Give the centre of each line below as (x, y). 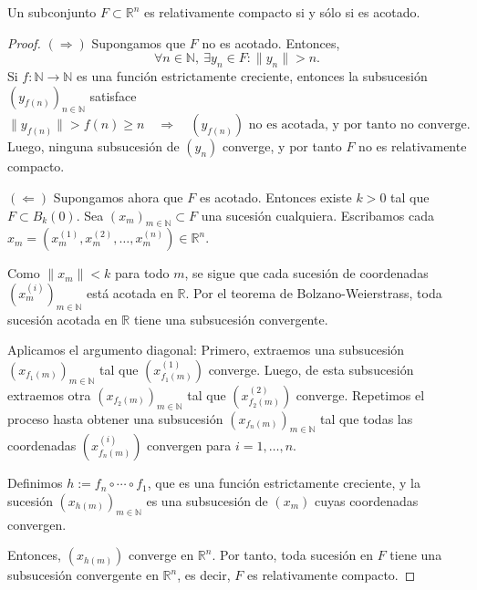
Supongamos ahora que (118, 197)
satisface (113, 95)
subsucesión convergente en (83, 575)
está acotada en (130, 292)
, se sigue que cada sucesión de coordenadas (306, 273)
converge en (161, 555)
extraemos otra (49, 394)
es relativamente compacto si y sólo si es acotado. (282, 12)
